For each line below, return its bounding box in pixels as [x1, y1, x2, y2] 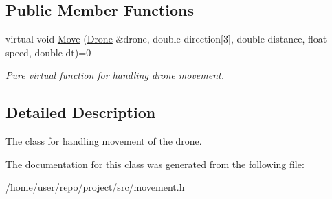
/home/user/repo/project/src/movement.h [5, 180, 185, 194]
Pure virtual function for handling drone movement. [5, 68, 224, 82]
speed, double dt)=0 [5, 45, 91, 59]
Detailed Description [5, 102, 156, 123]
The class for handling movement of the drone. [5, 134, 202, 148]
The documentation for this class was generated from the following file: [5, 156, 305, 171]
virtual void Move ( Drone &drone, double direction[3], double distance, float [5, 32, 327, 46]
